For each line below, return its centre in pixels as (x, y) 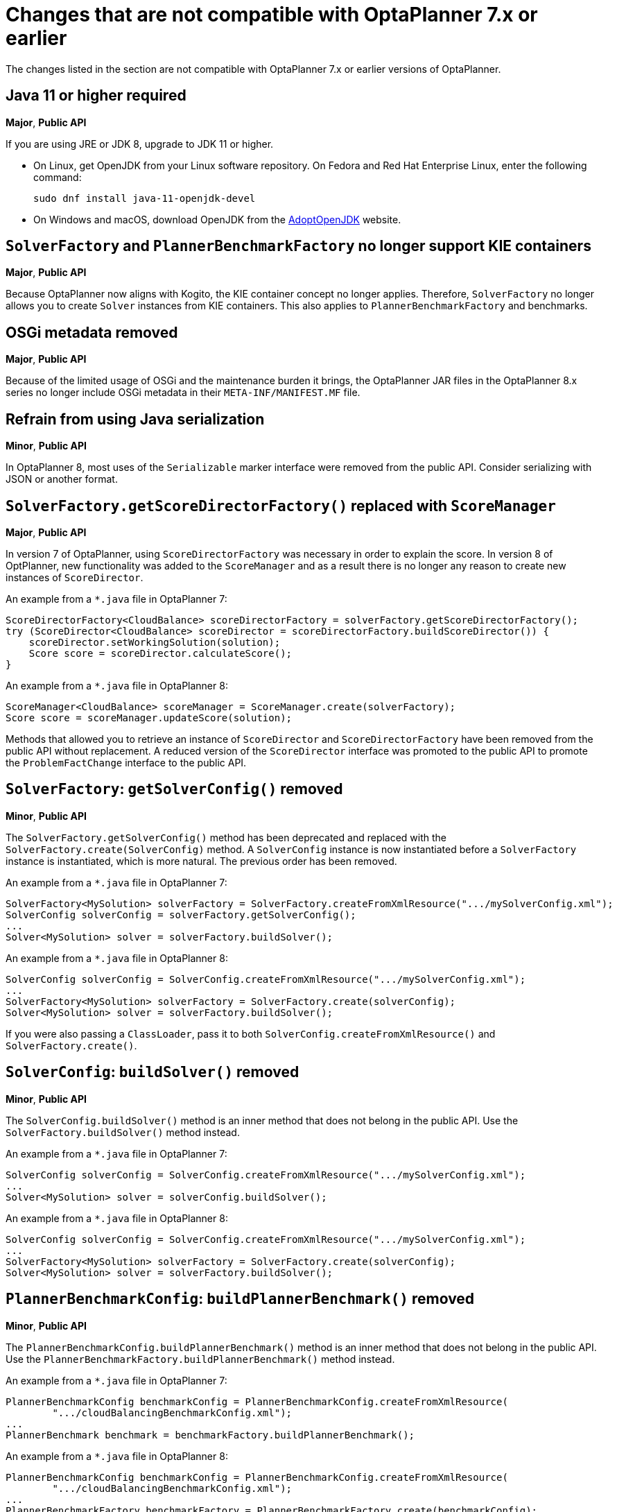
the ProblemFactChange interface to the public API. (126, 762)
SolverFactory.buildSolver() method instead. (123, 1132)
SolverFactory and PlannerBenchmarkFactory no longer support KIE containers (298, 246)
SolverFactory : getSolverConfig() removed (174, 789)
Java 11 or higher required (96, 96)
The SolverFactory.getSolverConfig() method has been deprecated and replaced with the (226, 837)
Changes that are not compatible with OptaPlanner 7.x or (272, 15)
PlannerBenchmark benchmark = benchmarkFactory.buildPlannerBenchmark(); (210, 1435)
